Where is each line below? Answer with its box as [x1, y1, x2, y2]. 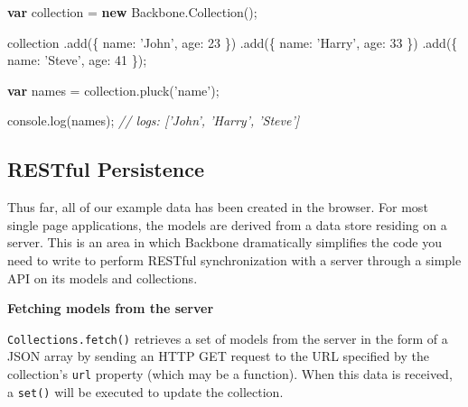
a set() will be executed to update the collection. [7, 382, 284, 401]
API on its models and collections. [7, 268, 198, 287]
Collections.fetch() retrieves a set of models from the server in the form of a [7, 328, 448, 347]
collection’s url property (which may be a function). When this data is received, [7, 364, 453, 383]
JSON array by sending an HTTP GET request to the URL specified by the [7, 347, 429, 365]
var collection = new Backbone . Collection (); [7, 3, 257, 21]
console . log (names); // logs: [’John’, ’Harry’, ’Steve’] [7, 111, 299, 130]
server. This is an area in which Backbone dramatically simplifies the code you [7, 233, 442, 252]
